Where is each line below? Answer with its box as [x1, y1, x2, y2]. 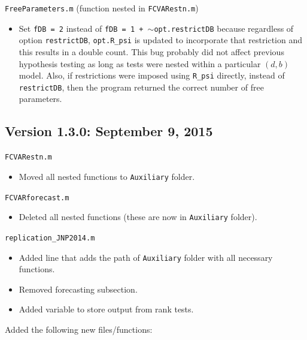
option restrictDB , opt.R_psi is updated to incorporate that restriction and [19, 34, 302, 46]
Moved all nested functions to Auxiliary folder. [19, 170, 195, 182]
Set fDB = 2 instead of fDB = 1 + [19, 22, 144, 34]
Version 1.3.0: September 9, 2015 [5, 122, 213, 140]
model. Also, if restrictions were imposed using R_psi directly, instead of [19, 69, 285, 82]
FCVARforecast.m [5, 193, 69, 202]
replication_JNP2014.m [5, 233, 95, 242]
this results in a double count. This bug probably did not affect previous [19, 45, 284, 58]
